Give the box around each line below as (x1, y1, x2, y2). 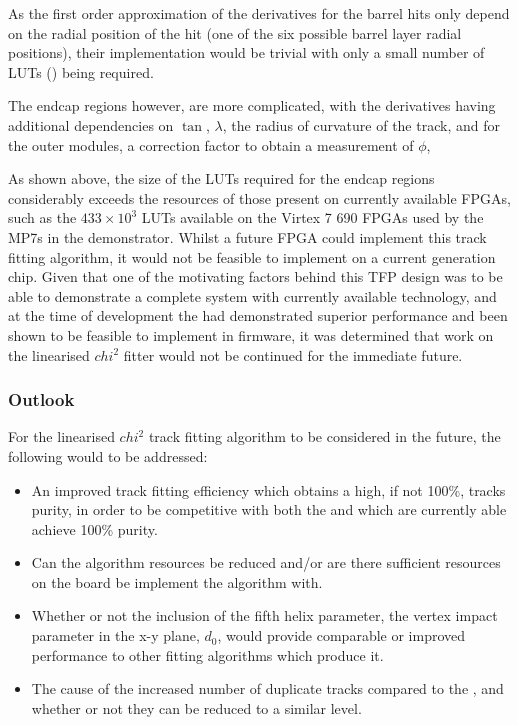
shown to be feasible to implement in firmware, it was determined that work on (8, 324, 494, 345)
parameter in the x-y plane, (31, 625, 200, 646)
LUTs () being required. (8, 61, 154, 82)
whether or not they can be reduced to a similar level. (31, 697, 362, 718)
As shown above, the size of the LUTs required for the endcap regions (8, 168, 435, 189)
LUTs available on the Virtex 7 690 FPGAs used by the (141, 207, 484, 228)
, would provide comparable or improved (217, 625, 466, 646)
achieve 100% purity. (31, 518, 158, 539)
